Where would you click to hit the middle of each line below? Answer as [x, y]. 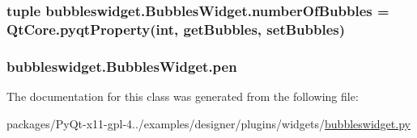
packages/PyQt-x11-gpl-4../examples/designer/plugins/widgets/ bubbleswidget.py [208, 123]
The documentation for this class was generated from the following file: [183, 96]
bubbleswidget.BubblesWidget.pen [122, 66]
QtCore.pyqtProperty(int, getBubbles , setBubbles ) [176, 29]
